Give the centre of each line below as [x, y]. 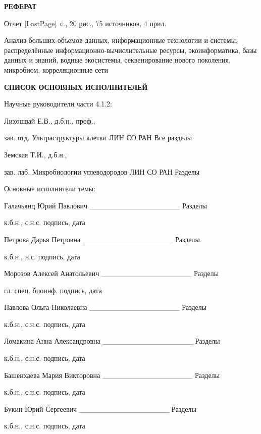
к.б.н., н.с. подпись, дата [42, 256]
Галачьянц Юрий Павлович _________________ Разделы [106, 205]
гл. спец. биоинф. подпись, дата [53, 290]
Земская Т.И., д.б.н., [36, 154]
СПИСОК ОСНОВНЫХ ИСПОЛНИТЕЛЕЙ [76, 87]
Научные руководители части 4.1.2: [58, 104]
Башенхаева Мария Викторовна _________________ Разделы [112, 375]
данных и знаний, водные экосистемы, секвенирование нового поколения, [117, 60]
